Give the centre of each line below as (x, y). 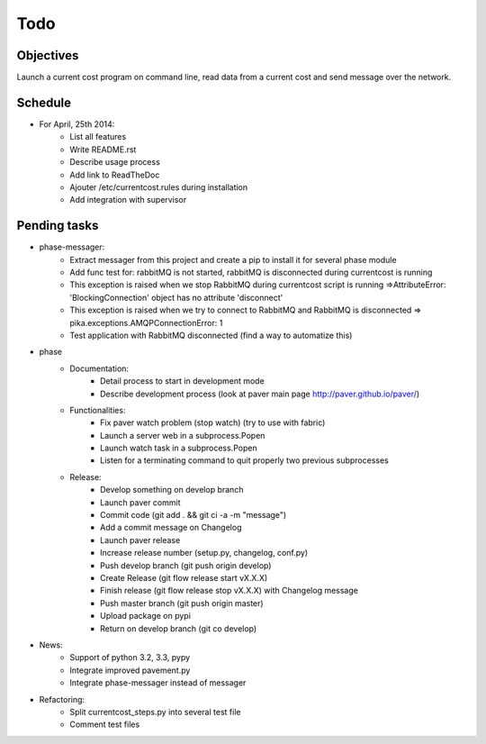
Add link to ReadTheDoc (115, 175)
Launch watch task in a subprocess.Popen (179, 448)
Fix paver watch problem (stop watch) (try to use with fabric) (213, 422)
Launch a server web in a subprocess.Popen (183, 435)
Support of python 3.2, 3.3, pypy (130, 658)
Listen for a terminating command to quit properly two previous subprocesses (244, 460)
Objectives (48, 55)
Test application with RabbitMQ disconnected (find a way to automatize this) (211, 335)
